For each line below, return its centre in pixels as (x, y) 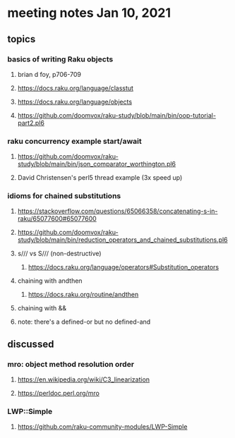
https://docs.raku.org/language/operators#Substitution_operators (123, 267)
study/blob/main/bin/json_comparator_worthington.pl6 (97, 164)
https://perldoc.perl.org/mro (59, 394)
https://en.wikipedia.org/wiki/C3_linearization (84, 379)
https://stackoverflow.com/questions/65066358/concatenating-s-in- (117, 211)
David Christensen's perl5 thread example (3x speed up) (100, 178)
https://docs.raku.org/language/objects (75, 102)
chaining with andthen (50, 281)
